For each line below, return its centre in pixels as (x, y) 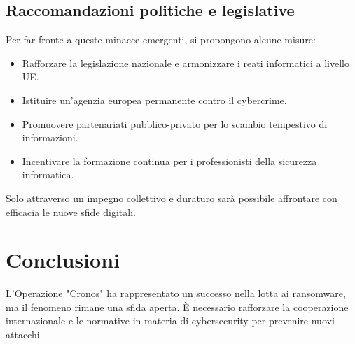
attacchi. (24, 335)
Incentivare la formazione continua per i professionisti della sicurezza (169, 160)
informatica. (48, 174)
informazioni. (50, 137)
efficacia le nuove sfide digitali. (71, 212)
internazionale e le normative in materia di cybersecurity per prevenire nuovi (170, 321)
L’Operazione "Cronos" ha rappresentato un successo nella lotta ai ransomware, (176, 293)
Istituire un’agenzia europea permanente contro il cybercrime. (154, 100)
